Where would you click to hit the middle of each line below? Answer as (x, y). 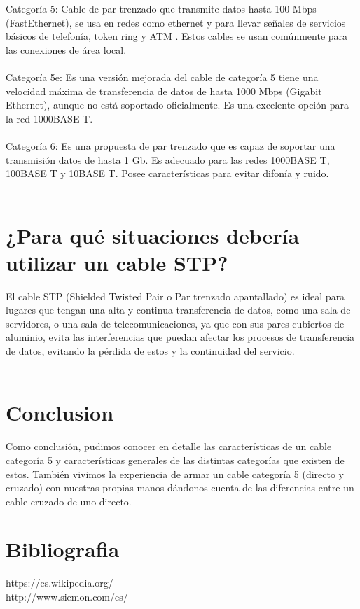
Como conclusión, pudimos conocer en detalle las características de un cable (169, 446)
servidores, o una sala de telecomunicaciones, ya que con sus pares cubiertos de (175, 323)
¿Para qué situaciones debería (153, 235)
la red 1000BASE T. (49, 118)
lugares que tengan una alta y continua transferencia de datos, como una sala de (178, 310)
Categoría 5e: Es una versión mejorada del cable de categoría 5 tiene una (162, 77)
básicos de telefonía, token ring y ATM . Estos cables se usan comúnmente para (177, 36)
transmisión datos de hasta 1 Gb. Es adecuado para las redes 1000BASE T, (168, 159)
